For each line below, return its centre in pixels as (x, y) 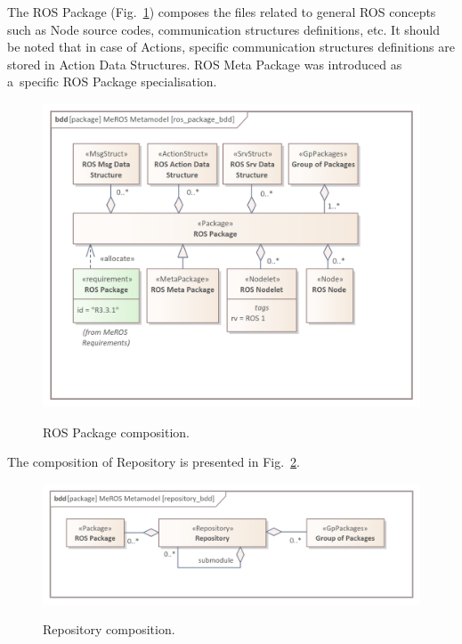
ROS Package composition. (116, 432)
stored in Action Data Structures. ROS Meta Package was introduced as (205, 64)
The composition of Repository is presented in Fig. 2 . (154, 462)
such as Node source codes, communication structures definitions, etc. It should (224, 29)
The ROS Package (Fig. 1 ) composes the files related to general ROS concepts (222, 12)
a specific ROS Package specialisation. (112, 82)
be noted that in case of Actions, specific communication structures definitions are (231, 47)
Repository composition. (109, 629)
